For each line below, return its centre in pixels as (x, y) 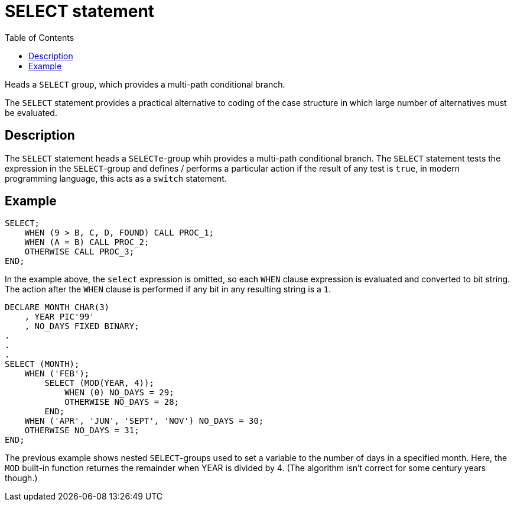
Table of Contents (40, 37)
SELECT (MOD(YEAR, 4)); (99, 383)
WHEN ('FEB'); (57, 374)
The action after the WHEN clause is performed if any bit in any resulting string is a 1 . (168, 289)
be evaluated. (31, 112)
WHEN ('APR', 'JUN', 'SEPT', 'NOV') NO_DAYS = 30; (144, 421)
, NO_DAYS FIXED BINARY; (82, 326)
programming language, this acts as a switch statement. (116, 178)
